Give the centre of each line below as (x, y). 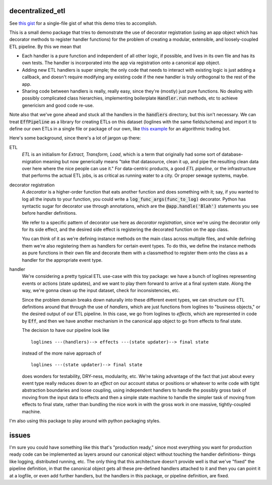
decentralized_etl (37, 11)
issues (20, 435)
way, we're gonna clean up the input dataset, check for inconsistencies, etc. (101, 290)
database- (232, 155)
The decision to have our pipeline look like (66, 330)
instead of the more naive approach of (62, 353)
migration (32, 161)
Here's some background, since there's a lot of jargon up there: (75, 138)
